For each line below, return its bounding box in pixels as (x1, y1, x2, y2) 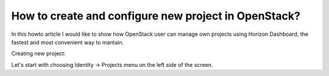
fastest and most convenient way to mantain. (11, 38, 124, 46)
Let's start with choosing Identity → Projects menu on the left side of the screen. (11, 61, 213, 68)
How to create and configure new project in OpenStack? (11, 9, 301, 22)
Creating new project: (11, 50, 66, 57)
